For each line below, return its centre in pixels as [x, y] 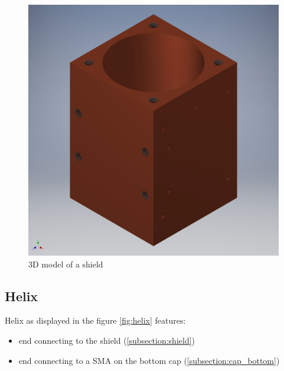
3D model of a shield [66, 264]
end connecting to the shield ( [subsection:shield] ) [107, 340]
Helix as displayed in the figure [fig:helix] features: [95, 320]
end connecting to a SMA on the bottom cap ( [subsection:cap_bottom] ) [149, 360]
